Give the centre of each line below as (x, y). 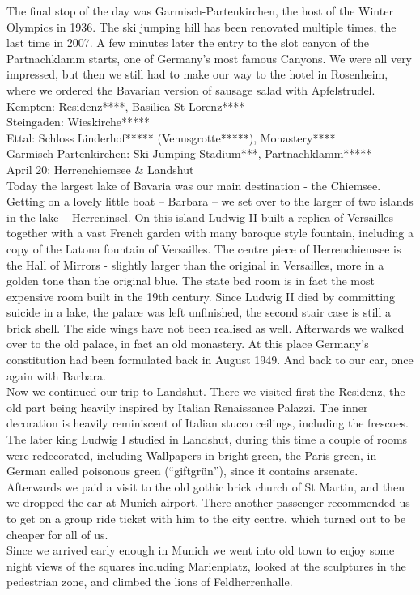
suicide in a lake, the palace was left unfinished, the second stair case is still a (199, 312)
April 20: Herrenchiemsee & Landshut (100, 169)
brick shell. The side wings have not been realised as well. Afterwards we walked (206, 327)
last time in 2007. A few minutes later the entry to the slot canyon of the (188, 42)
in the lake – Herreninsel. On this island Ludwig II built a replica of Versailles (200, 217)
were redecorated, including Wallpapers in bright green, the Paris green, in (192, 455)
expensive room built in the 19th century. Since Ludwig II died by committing (201, 296)
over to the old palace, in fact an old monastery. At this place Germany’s (188, 344)
